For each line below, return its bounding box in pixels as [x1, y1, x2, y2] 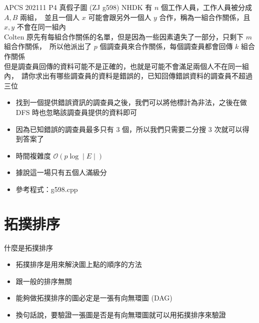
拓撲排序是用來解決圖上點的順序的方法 [15, 259, 142, 269]
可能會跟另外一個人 [88, 11, 151, 22]
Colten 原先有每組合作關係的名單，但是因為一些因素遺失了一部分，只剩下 [4, 31, 244, 41]
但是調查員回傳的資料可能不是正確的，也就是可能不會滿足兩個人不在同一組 [4, 60, 249, 71]
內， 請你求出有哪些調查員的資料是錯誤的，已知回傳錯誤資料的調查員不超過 [4, 70, 252, 81]
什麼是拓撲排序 [4, 242, 53, 252]
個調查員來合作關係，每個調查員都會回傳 [99, 41, 233, 51]
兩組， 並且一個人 [20, 11, 80, 22]
